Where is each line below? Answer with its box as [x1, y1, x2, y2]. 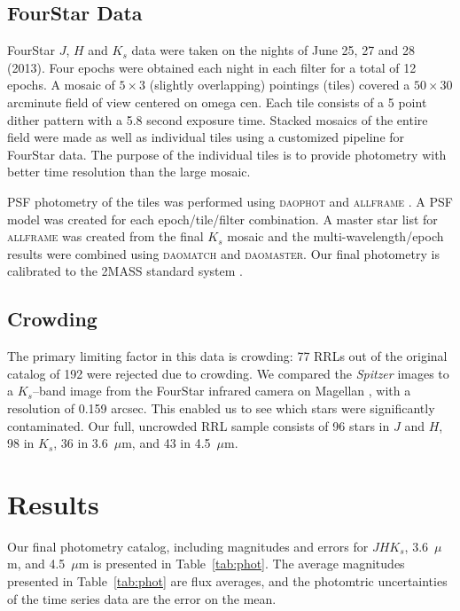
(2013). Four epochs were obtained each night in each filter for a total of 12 [7, 58, 417, 76]
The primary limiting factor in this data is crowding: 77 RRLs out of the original [7, 347, 448, 365]
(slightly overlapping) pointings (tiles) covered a [149, 75, 410, 94]
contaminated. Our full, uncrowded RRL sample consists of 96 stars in [7, 416, 390, 435]
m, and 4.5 [7, 554, 66, 573]
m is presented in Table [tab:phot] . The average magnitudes [78, 554, 405, 573]
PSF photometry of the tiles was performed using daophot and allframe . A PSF [7, 192, 453, 210]
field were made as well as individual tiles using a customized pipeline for [7, 128, 405, 146]
